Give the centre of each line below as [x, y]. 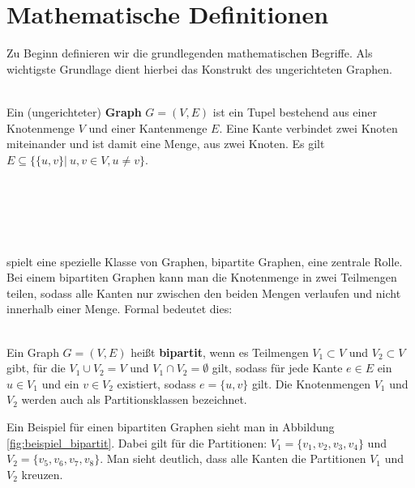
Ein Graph [33, 352]
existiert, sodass [156, 383]
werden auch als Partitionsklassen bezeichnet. [134, 399]
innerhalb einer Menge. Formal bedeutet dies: [120, 309]
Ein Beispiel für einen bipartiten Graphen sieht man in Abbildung [171, 426]
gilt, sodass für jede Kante [277, 368]
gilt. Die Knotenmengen [311, 383]
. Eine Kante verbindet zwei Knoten [308, 127]
